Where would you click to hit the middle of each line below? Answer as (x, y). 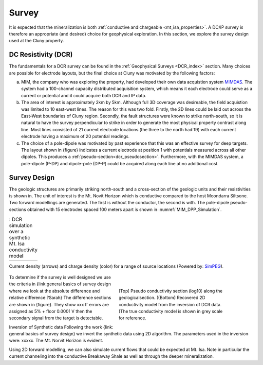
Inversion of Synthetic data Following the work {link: (61, 327)
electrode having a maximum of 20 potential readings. (75, 137)
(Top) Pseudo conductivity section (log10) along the (170, 291)
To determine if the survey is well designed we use (60, 277)
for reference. (132, 318)
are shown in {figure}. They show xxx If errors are (59, 304)
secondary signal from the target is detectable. (56, 318)
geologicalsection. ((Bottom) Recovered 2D (162, 298)
